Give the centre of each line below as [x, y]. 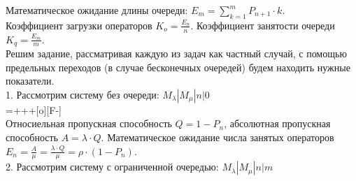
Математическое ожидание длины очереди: [97, 10]
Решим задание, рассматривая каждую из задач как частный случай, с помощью [176, 53]
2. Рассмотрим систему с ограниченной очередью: [112, 167]
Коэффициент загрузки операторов [79, 25]
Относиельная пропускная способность [89, 123]
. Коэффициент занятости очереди [263, 25]
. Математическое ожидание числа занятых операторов [218, 137]
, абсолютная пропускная [277, 123]
